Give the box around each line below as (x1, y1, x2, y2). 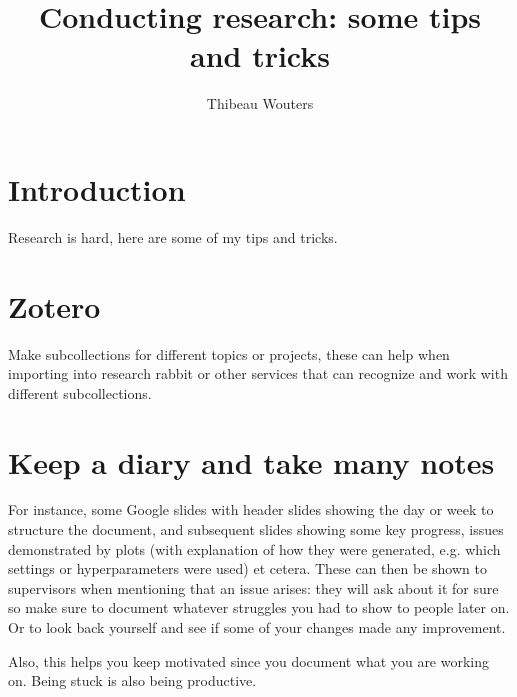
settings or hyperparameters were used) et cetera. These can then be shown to (8, 558, 487, 579)
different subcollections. (8, 382, 152, 403)
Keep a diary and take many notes (8, 441, 495, 482)
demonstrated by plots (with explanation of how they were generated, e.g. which (8, 538, 501, 559)
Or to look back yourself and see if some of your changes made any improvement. (8, 617, 506, 638)
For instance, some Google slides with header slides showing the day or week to (8, 499, 494, 520)
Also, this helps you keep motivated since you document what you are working (8, 650, 490, 671)
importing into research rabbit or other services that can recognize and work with (8, 363, 508, 384)
